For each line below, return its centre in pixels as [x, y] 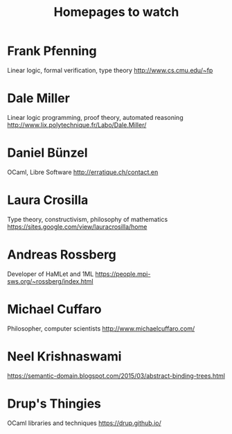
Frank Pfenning [52, 51]
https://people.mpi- [123, 274]
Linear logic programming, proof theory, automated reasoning [95, 117]
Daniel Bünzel [47, 153]
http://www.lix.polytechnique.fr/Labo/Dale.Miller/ [77, 125]
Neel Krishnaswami [64, 356]
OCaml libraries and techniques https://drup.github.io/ [84, 423]
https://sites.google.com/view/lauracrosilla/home [77, 227]
